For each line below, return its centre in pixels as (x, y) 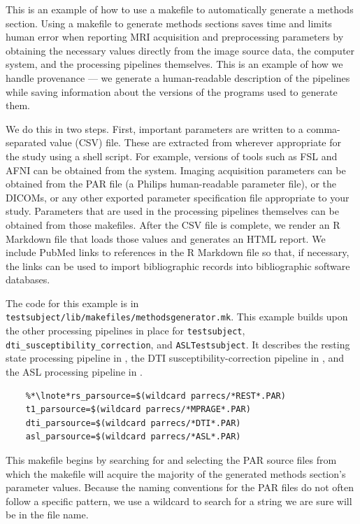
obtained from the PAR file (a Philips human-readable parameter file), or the (171, 184)
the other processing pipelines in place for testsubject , (125, 331)
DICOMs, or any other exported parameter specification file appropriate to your (178, 197)
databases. (28, 279)
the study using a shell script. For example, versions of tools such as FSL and (172, 156)
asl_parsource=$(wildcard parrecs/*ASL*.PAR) (133, 437)
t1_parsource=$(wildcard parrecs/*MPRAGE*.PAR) (138, 410)
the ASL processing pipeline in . (74, 372)
